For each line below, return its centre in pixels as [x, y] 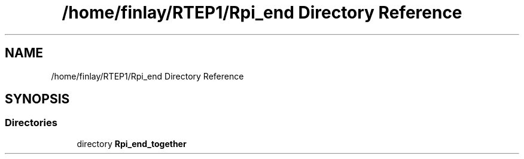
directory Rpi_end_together [132, 143]
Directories [31, 123]
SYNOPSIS [37, 99]
